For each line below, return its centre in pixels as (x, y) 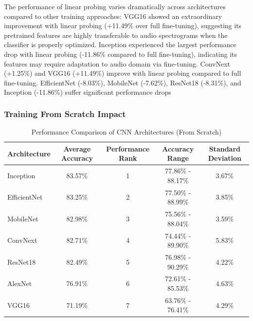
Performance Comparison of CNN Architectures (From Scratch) (126, 132)
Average (77, 148)
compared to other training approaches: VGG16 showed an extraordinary (113, 16)
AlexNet (20, 283)
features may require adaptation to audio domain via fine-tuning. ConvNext (117, 63)
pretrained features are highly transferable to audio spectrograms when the (116, 35)
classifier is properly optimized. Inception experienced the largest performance (120, 44)
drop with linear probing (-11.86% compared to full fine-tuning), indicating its (121, 54)
